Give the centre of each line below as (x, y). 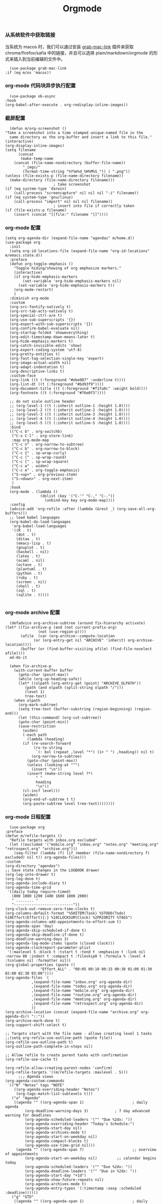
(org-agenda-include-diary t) (36, 883)
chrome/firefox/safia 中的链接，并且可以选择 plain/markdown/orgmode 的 (79, 53)
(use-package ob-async (33, 96)
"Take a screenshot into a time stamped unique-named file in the (74, 133)
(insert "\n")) (47, 769)
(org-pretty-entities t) (35, 354)
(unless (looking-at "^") (53, 765)
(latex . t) (28, 556)
